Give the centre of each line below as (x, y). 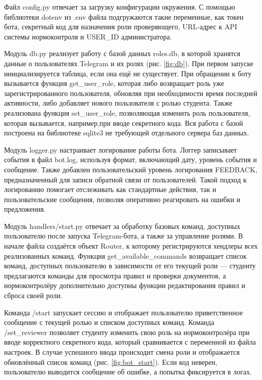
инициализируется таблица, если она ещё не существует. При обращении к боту (128, 73)
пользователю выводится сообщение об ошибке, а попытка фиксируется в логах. (128, 372)
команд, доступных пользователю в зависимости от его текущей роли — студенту (130, 266)
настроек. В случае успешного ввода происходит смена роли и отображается (122, 352)
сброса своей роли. (33, 295)
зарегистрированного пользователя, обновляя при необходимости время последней (131, 93)
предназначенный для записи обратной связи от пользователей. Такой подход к (125, 179)
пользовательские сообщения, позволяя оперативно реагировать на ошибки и (122, 199)
